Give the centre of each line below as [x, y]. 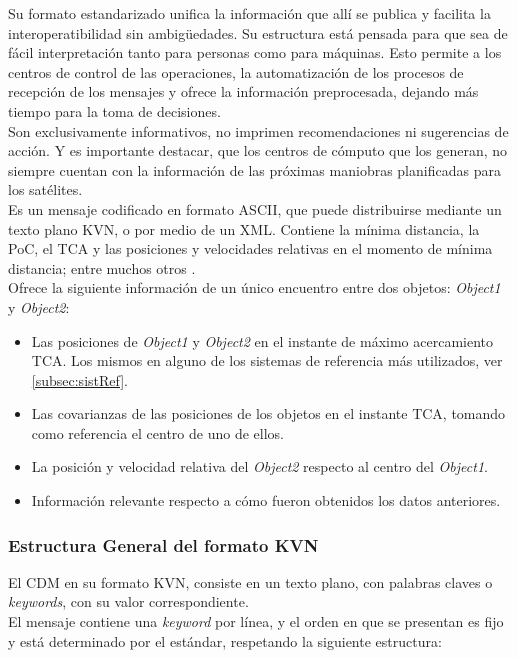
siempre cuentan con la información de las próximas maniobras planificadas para [254, 169]
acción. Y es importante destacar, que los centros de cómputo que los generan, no [258, 150]
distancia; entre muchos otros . [102, 267]
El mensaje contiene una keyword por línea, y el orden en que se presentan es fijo [256, 621]
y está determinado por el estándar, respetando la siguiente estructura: [225, 640]
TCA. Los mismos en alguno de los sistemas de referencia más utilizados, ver [267, 360]
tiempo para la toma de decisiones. [114, 110]
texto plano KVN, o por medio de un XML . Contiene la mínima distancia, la [244, 228]
